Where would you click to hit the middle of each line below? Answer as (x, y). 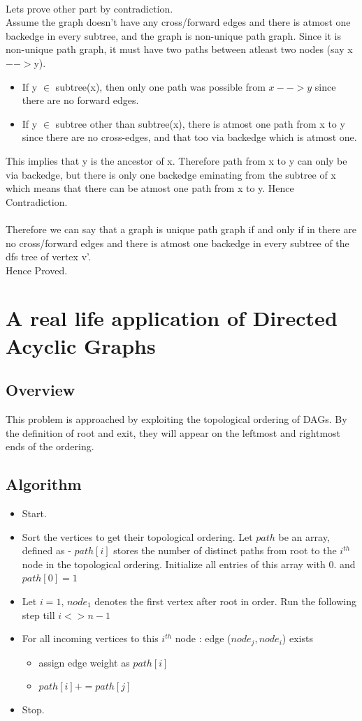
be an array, (304, 536)
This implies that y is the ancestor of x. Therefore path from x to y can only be (176, 160)
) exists (297, 638)
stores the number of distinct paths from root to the (225, 550)
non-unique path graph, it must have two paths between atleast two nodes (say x (179, 49)
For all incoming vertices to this (90, 638)
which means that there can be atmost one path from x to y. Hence (150, 188)
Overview (41, 390)
